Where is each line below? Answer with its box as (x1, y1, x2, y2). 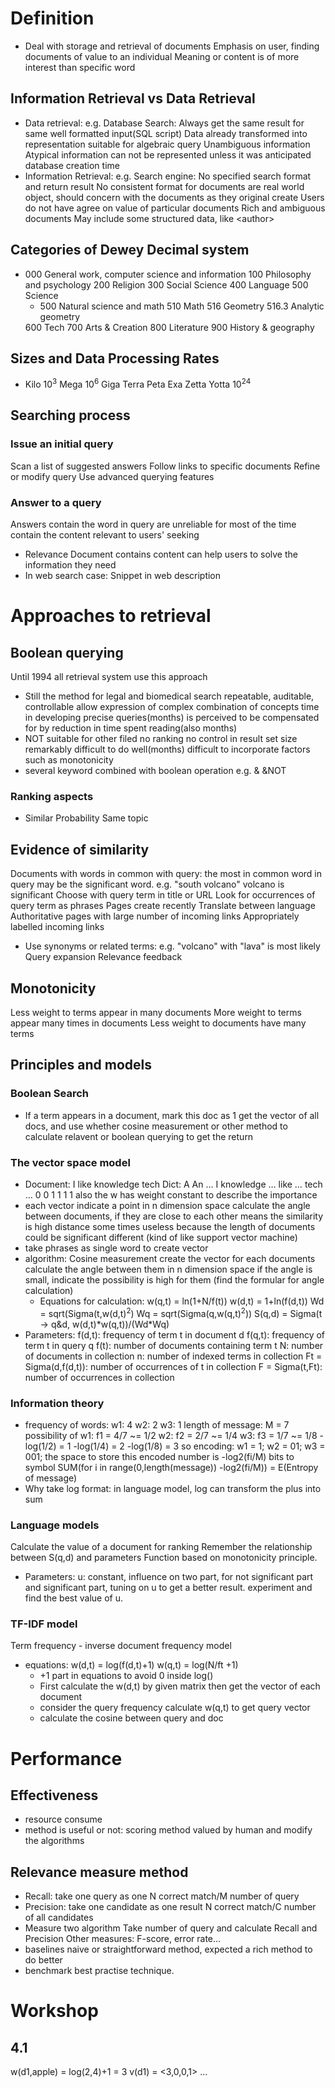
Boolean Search (10, 1087, 89, 1101)
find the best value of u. (24, 1592, 124, 1604)
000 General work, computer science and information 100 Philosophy (24, 268, 312, 280)
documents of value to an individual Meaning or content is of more (24, 50, 300, 62)
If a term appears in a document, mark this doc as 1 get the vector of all (24, 1109, 320, 1121)
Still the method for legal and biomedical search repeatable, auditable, (24, 690, 315, 702)
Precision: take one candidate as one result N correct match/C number (24, 1901, 317, 1913)
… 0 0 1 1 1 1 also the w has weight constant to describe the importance (24, 1188, 318, 1201)
